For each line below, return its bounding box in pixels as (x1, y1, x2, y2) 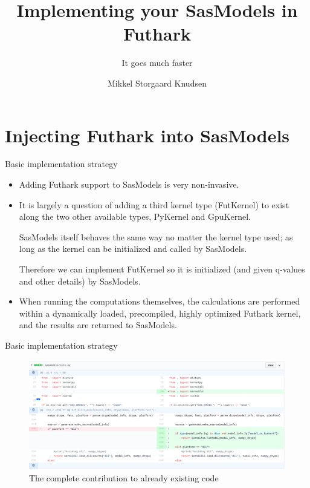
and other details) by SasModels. (19, 274, 141, 287)
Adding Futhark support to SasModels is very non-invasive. (19, 178, 239, 191)
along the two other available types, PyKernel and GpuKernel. (19, 210, 251, 223)
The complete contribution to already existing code (29, 472, 219, 484)
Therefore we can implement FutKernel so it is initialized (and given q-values (19, 263, 305, 275)
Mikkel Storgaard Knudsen (108, 76, 207, 89)
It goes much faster (121, 56, 193, 69)
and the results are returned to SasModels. (19, 318, 177, 331)
